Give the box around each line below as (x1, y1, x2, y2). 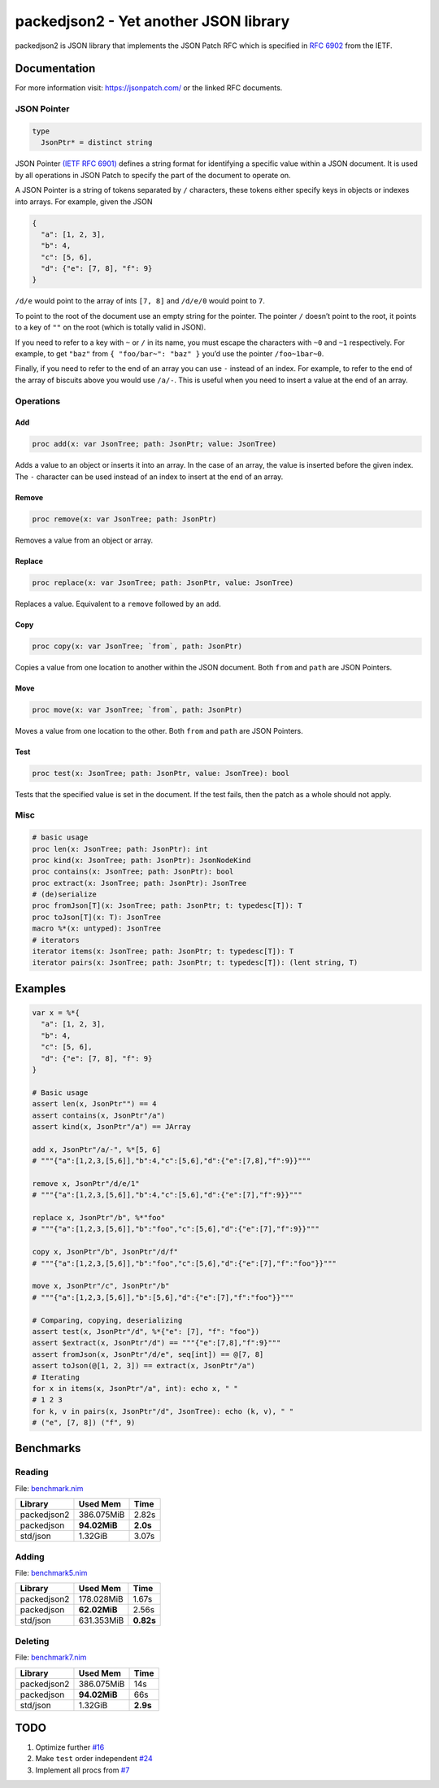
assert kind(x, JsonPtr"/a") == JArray (32, 1122, 191, 1131)
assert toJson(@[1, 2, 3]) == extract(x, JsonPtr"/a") (32, 1361, 255, 1371)
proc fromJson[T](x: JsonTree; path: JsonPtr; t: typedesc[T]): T (32, 901, 302, 910)
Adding (15, 1550, 45, 1562)
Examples (15, 981, 67, 996)
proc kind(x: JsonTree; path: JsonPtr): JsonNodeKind (32, 855, 251, 865)
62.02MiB (78, 1604, 118, 1616)
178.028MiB (78, 1594, 124, 1605)
